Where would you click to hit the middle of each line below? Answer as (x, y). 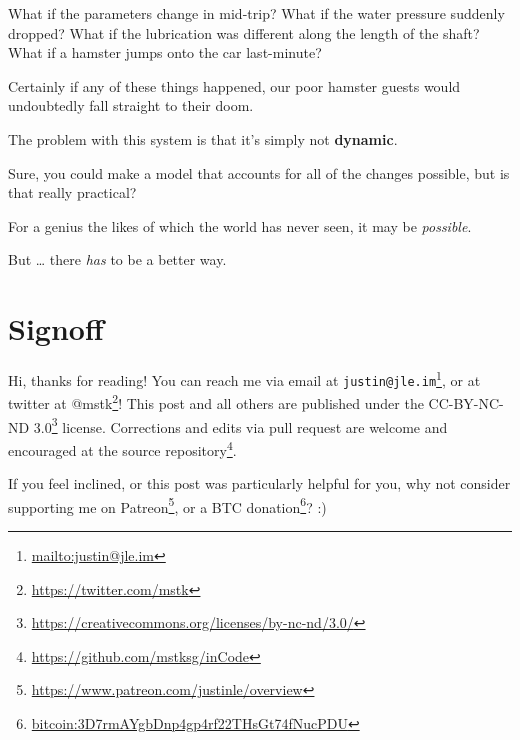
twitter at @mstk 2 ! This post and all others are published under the (216, 402)
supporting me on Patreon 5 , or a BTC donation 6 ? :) (167, 505)
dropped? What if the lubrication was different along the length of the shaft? (244, 32)
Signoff (56, 328)
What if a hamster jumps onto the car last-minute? (165, 52)
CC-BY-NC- (466, 403)
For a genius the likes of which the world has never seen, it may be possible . (240, 225)
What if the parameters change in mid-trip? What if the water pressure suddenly (256, 13)
